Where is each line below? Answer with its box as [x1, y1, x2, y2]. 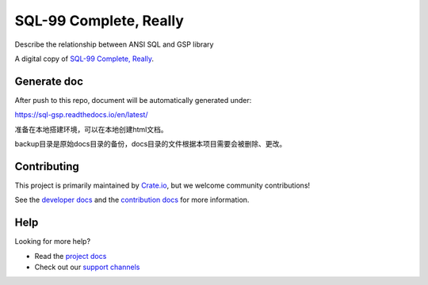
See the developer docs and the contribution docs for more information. [14, 195, 250, 205]
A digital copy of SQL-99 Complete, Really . [14, 54, 155, 63]
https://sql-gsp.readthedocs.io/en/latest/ [14, 110, 148, 120]
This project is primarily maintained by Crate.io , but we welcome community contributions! [14, 180, 311, 190]
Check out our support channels [34, 262, 140, 272]
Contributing [14, 159, 79, 173]
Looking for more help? [14, 237, 91, 246]
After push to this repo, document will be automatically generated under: [14, 95, 252, 104]
